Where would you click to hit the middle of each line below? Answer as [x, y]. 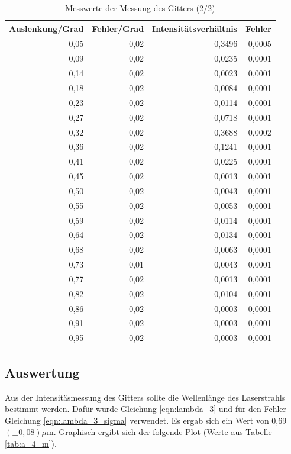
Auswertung [42, 372]
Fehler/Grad [118, 28]
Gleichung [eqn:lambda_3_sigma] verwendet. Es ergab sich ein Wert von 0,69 [146, 420]
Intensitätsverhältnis [195, 28]
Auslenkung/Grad [46, 28]
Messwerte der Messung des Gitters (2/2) [140, 8]
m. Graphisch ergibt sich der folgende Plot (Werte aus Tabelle [159, 432]
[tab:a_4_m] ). [31, 443]
